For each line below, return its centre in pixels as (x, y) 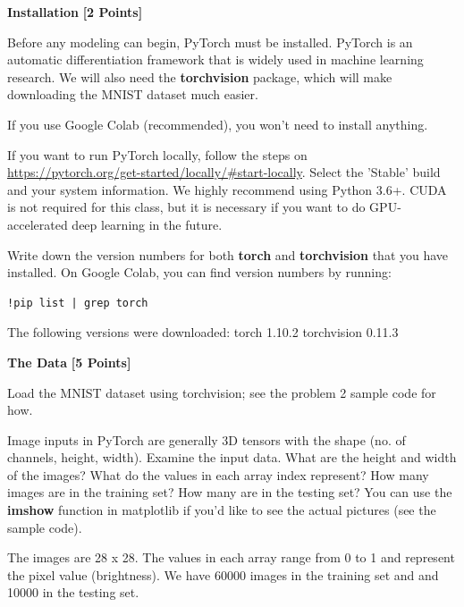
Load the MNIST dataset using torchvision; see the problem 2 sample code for (222, 392)
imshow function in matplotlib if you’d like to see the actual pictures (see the (222, 510)
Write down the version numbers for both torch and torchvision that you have (228, 254)
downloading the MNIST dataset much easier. (133, 94)
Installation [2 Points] (75, 12)
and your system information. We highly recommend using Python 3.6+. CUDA (227, 189)
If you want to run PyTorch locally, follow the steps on (157, 154)
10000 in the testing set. (73, 592)
